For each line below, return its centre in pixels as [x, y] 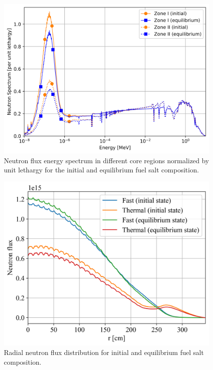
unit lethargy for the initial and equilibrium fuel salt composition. [101, 170]
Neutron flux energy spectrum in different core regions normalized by [106, 160]
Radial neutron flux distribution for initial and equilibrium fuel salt [104, 352]
